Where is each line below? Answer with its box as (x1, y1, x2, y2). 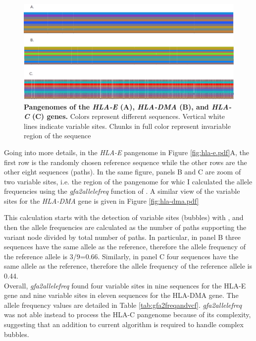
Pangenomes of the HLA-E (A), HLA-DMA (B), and (24, 101, 209, 112)
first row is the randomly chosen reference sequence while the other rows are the (4, 157, 247, 167)
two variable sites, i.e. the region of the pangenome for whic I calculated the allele (4, 176, 253, 186)
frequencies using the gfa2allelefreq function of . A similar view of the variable (4, 186, 240, 196)
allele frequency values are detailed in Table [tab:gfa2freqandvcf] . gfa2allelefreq (4, 299, 242, 310)
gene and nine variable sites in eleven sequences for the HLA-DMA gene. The (4, 290, 239, 300)
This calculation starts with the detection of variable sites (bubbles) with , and (4, 212, 244, 223)
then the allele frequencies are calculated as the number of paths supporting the (4, 222, 247, 232)
